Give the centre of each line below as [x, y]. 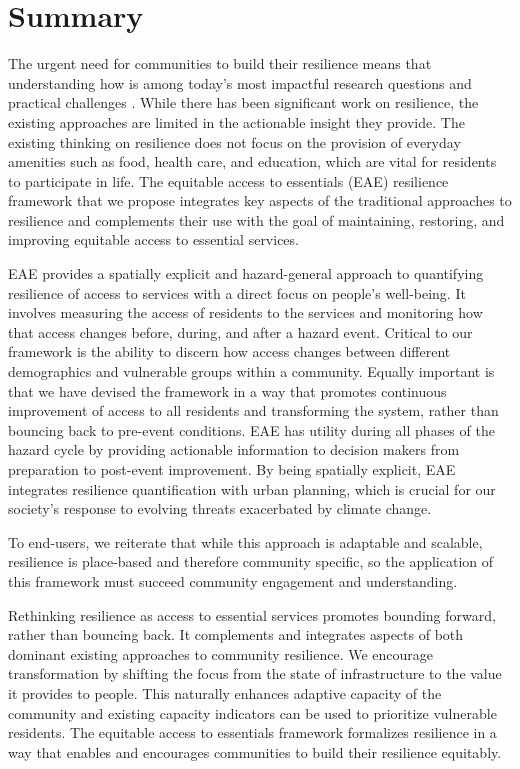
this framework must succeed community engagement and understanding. [233, 580]
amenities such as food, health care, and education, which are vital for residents [252, 161]
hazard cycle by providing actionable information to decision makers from [234, 449]
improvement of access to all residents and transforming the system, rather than [253, 410]
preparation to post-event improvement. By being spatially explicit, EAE [232, 469]
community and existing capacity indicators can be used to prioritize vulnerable [252, 712]
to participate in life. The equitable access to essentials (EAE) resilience [228, 180]
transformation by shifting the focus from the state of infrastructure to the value [255, 673]
